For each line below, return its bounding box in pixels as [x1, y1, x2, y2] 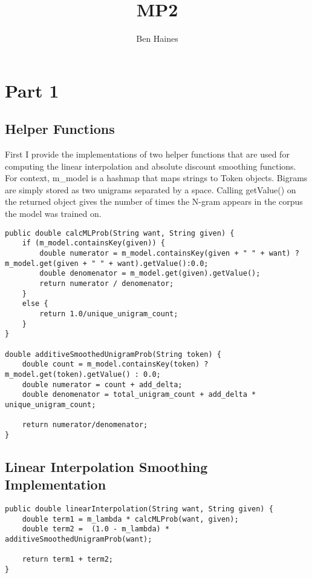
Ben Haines [136, 32, 178, 45]
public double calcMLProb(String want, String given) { [5, 228, 235, 238]
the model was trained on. [5, 207, 102, 220]
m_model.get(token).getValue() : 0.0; [5, 370, 161, 379]
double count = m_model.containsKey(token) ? [22, 360, 209, 369]
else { [22, 299, 48, 308]
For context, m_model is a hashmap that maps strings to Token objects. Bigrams [5, 171, 308, 184]
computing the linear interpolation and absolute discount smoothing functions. [5, 159, 296, 172]
